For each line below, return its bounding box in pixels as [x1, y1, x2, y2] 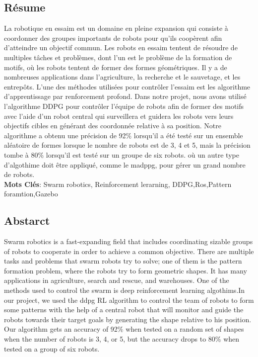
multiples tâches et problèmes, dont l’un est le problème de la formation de [4, 52, 232, 62]
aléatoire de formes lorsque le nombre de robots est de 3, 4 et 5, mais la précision [4, 140, 251, 150]
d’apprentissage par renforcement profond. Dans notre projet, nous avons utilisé [4, 91, 247, 101]
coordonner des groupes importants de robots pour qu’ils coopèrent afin [4, 32, 222, 43]
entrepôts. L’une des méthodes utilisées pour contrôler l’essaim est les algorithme [4, 81, 251, 91]
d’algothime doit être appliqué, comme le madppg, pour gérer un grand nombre [4, 159, 246, 170]
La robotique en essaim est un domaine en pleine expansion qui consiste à [4, 23, 228, 33]
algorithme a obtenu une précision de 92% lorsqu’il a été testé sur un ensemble [4, 130, 243, 140]
